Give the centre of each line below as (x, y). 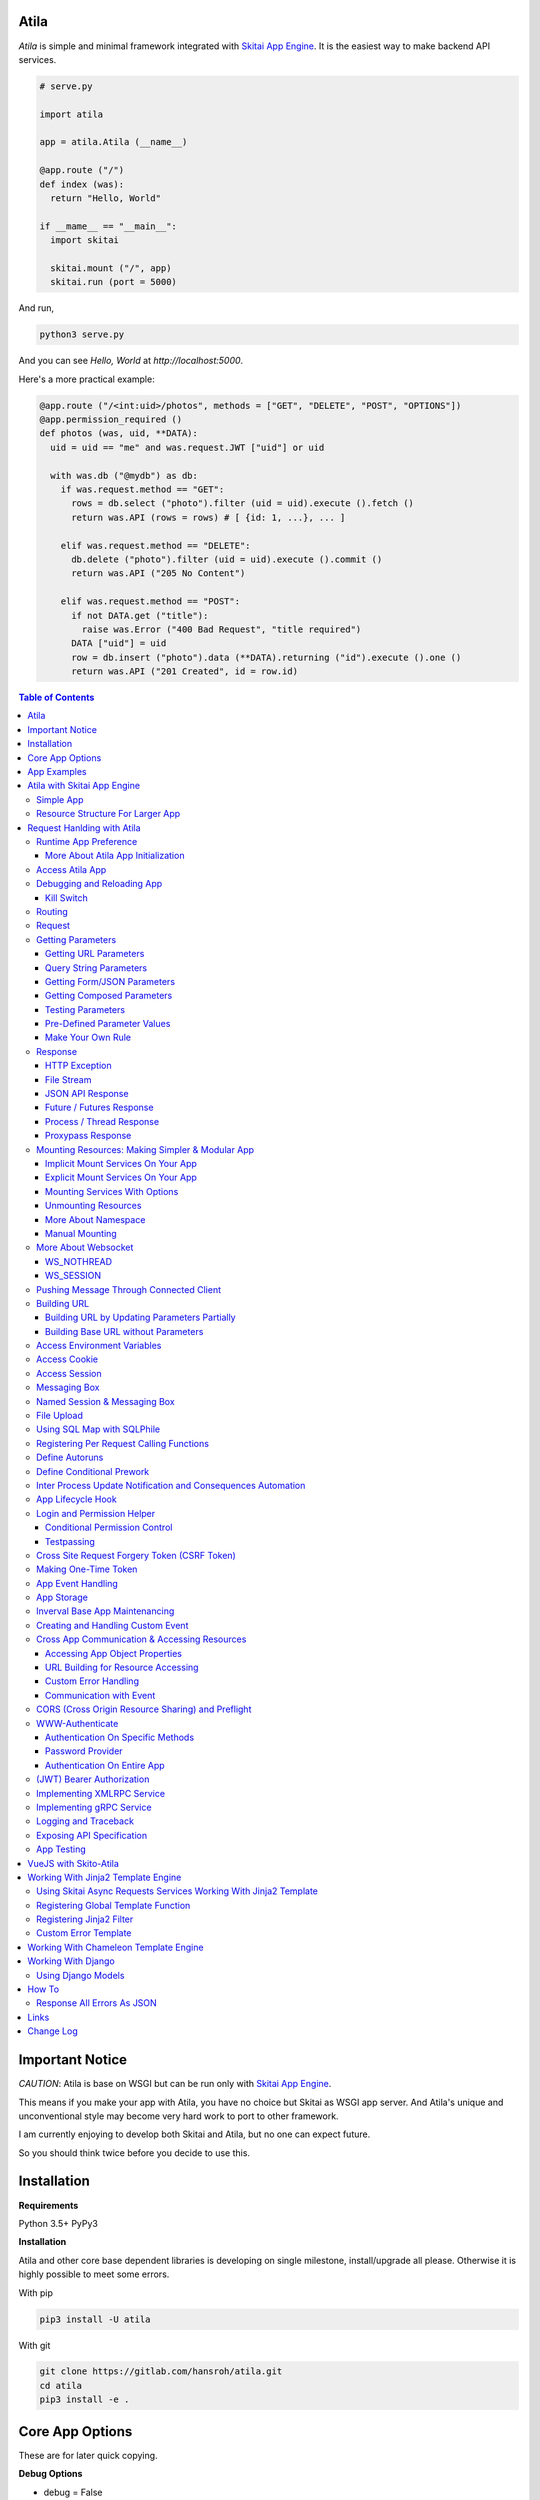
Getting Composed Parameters (109, 996)
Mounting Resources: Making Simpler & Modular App (145, 1149)
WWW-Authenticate (77, 1723)
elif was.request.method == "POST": (150, 601)
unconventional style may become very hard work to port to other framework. (178, 2116)
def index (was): (82, 184)
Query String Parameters (96, 967)
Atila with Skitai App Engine (83, 786)
